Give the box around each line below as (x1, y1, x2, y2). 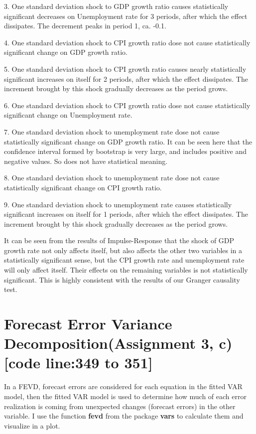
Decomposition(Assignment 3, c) (4, 333, 233, 353)
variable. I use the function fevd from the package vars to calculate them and (4, 411, 244, 421)
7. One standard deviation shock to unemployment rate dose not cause (4, 126, 220, 137)
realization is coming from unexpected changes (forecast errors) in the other (4, 401, 236, 411)
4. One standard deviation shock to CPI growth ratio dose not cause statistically (4, 37, 251, 47)
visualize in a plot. (4, 420, 60, 431)
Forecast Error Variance (4, 313, 172, 334)
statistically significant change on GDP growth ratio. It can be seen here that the (4, 136, 253, 146)
